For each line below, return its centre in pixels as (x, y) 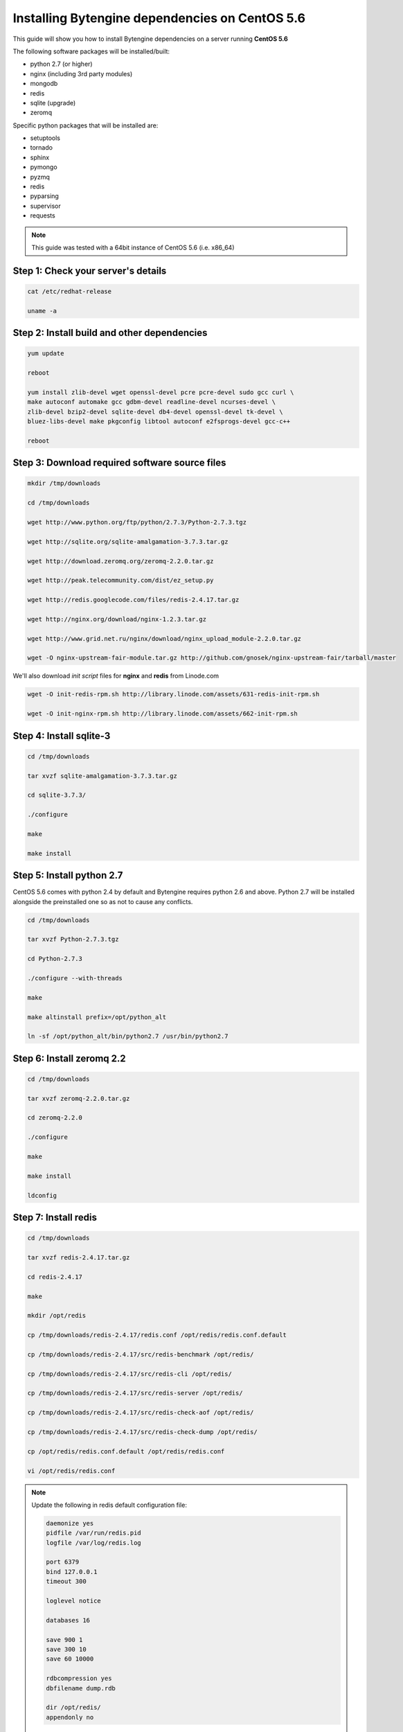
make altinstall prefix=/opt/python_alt (97, 1017)
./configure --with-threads (75, 978)
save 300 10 (66, 1649)
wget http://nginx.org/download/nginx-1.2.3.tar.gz (117, 619)
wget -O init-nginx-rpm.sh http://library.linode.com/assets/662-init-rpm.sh (162, 714)
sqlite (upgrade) (53, 103)
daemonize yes (70, 1523)
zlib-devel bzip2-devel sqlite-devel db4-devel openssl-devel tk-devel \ (155, 412)
